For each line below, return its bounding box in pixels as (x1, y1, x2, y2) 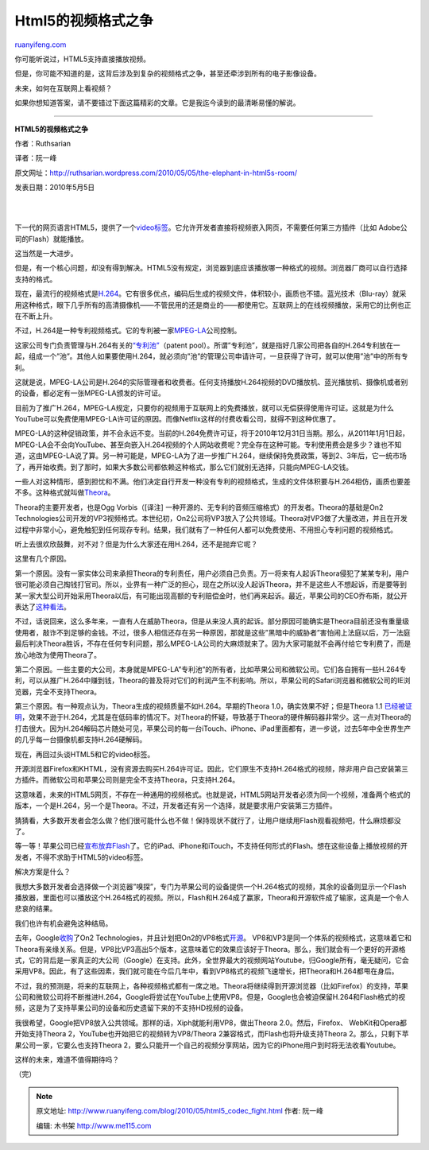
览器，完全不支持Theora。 (14, 686, 102, 696)
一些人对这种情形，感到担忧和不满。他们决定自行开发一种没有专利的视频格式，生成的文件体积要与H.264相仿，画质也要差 (14, 477, 411, 487)
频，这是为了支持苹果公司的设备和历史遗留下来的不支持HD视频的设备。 (14, 1003, 248, 1013)
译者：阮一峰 (14, 153, 57, 163)
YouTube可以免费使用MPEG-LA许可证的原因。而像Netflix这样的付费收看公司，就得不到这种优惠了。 (14, 414, 341, 424)
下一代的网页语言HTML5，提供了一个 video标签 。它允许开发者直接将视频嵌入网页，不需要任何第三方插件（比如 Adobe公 (14, 223, 408, 232)
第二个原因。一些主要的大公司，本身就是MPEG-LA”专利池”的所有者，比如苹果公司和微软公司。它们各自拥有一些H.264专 (14, 664, 407, 674)
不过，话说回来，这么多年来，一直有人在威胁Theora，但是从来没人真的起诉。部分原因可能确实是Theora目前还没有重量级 (14, 616, 410, 626)
